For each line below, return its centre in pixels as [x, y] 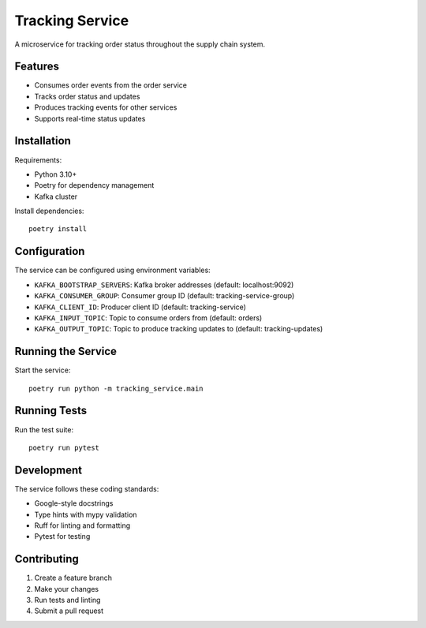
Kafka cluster [56, 196]
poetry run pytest [64, 447]
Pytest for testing [62, 536]
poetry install [58, 229]
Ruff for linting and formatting [82, 525]
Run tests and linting [67, 600]
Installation [43, 141]
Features [37, 67]
